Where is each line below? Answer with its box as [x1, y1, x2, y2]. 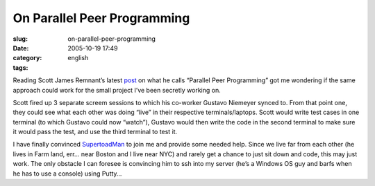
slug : [12, 35, 28, 43]
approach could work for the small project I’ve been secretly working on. [12, 86, 222, 94]
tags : [12, 63, 28, 72]
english [67, 54, 89, 62]
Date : [12, 44, 29, 52]
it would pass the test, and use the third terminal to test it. [12, 128, 178, 136]
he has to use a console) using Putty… [12, 169, 122, 178]
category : [12, 54, 42, 62]
